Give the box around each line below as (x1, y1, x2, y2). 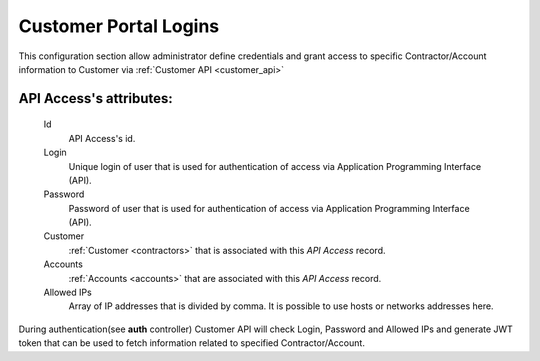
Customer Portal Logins (18, 15, 220, 37)
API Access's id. (68, 132, 136, 144)
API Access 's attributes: (18, 90, 174, 107)
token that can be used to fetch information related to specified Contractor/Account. (18, 337, 365, 349)
